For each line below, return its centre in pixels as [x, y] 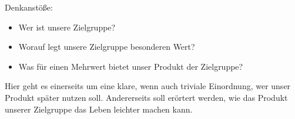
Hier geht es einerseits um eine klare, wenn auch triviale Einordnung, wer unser [148, 86]
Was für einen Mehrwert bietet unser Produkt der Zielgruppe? [131, 66]
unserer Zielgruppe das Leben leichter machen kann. [99, 109]
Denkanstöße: [29, 7]
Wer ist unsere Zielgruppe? [67, 27]
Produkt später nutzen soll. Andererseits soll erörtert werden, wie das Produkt [146, 97]
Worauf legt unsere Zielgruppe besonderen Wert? [107, 47]
